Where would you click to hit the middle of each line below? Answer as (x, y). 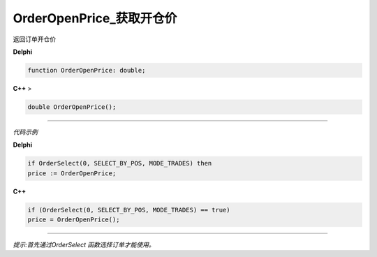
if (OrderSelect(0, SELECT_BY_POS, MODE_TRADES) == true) (129, 210)
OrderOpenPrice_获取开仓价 (95, 18)
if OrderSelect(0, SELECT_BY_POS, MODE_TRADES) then (120, 163)
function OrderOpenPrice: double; (87, 70)
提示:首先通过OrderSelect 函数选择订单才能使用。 (84, 244)
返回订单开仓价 (34, 39)
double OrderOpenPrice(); (72, 107)
